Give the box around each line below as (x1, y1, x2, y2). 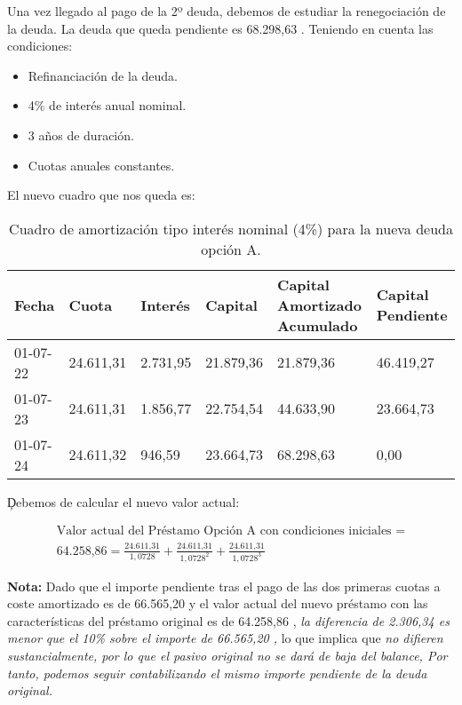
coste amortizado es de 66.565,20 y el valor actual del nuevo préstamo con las (7, 594, 428, 613)
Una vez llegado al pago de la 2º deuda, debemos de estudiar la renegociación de (7, 2, 446, 20)
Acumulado (277, 314, 358, 336)
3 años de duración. (28, 125, 134, 144)
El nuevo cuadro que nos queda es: (7, 186, 195, 204)
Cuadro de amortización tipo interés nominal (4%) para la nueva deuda (9, 218, 453, 239)
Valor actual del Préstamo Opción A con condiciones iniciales (56, 525, 392, 538)
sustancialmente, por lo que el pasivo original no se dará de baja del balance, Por (7, 646, 448, 664)
